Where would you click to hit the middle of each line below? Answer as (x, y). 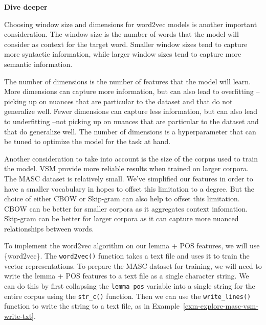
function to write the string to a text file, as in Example (92, 306)
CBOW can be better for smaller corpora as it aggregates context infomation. (126, 208)
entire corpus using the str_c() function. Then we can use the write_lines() (128, 296)
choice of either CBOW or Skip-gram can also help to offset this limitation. (122, 199)
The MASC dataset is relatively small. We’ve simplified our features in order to (129, 178)
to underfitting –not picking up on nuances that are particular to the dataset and (131, 121)
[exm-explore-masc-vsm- (221, 306)
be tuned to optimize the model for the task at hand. (87, 141)
